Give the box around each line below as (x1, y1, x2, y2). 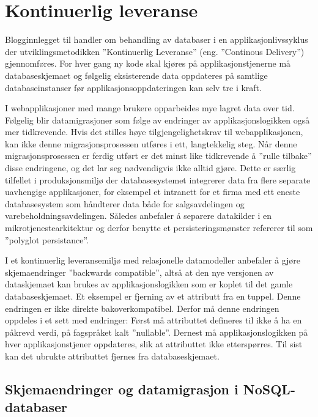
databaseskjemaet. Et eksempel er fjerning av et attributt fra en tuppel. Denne (5, 290, 301, 302)
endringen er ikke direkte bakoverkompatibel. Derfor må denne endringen (5, 301, 279, 314)
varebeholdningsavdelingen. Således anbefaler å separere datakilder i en (5, 209, 272, 222)
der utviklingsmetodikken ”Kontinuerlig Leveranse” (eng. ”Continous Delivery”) (5, 45, 305, 57)
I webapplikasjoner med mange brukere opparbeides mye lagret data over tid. (5, 101, 295, 114)
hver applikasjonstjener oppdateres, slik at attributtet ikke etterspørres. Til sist (5, 338, 303, 350)
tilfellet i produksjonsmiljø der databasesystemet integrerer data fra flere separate (5, 173, 311, 186)
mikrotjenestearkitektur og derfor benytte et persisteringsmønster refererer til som (5, 221, 313, 234)
